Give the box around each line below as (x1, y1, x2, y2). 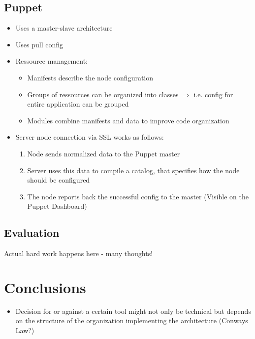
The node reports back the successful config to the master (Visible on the (27, 191, 249, 201)
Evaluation (4, 225, 60, 240)
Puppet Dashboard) (27, 201, 87, 211)
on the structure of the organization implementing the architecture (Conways (15, 315, 248, 326)
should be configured (27, 175, 90, 185)
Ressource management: (15, 56, 88, 66)
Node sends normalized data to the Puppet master (27, 148, 180, 158)
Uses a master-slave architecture (15, 23, 113, 33)
